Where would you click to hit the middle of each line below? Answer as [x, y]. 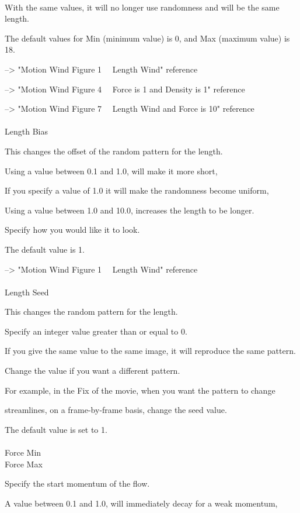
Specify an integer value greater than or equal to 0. [96, 331]
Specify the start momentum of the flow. [77, 483]
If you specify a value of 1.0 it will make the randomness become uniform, [137, 190]
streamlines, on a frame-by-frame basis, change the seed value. [116, 410]
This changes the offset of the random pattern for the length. [114, 151]
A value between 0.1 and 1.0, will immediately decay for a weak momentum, [141, 503]
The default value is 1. [45, 249]
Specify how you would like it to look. [72, 230]
